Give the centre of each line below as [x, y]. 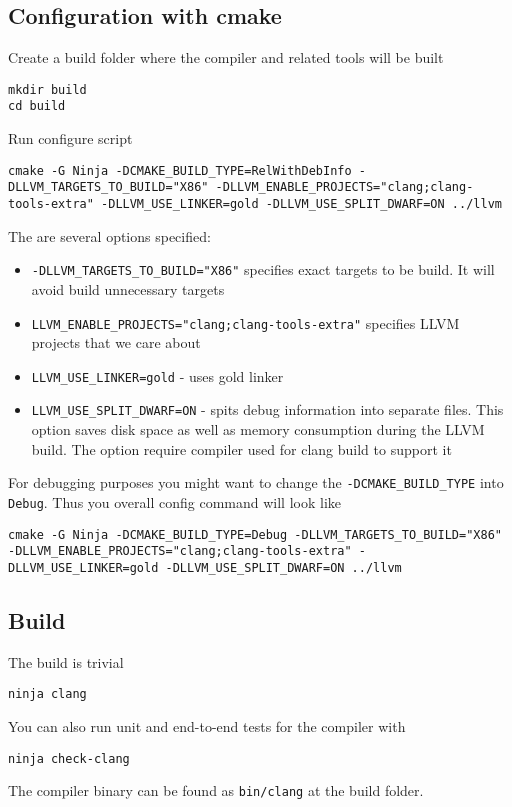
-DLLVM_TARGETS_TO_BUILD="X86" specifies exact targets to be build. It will [263, 269]
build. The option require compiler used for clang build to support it [241, 448]
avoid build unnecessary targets [128, 288]
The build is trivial [66, 661]
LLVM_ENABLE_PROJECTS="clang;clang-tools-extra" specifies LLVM [245, 322]
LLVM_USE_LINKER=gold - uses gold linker [157, 375]
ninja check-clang [69, 758]
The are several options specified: [109, 235]
